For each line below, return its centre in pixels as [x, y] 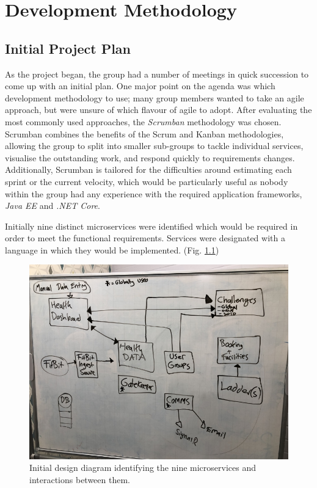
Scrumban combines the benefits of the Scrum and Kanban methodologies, [144, 133]
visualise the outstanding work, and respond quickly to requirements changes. [150, 157]
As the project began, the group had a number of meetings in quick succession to [157, 74]
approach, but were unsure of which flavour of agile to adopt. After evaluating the [158, 110]
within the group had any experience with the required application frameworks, [154, 193]
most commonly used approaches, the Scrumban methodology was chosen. [143, 121]
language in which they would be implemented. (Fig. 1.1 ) [112, 249]
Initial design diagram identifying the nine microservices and [143, 468]
